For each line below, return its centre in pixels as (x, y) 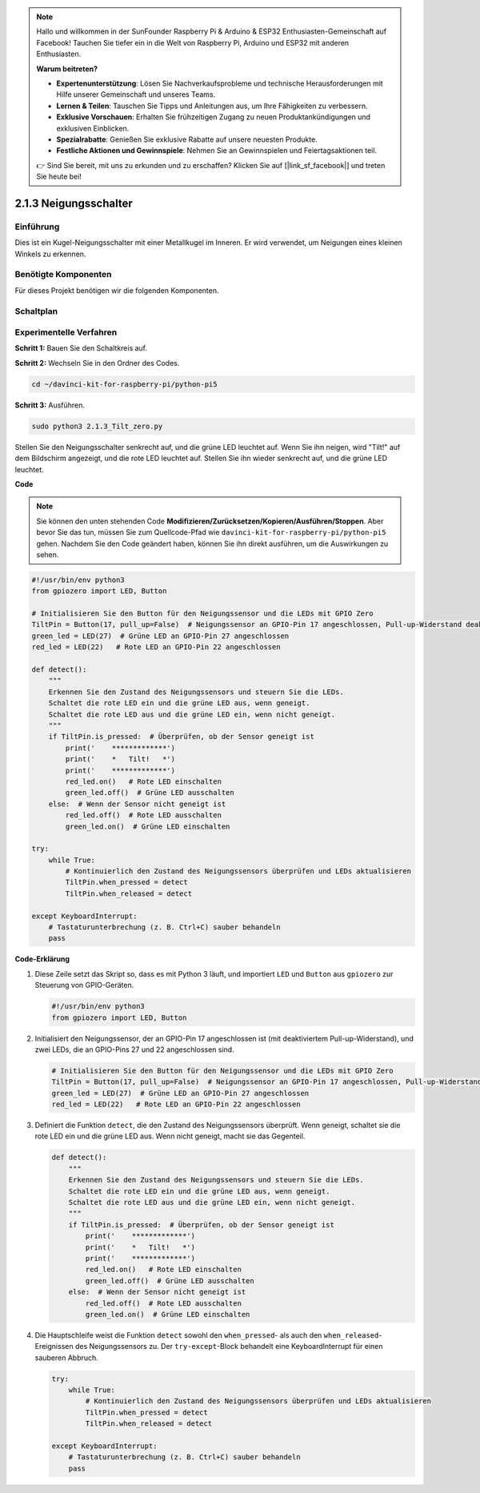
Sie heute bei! (59, 177)
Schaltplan (36, 311)
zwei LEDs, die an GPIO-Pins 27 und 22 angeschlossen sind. (135, 1050)
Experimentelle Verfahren (66, 332)
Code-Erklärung (42, 959)
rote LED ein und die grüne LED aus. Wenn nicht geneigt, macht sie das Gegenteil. (170, 1136)
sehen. (48, 554)
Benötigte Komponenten (63, 275)
